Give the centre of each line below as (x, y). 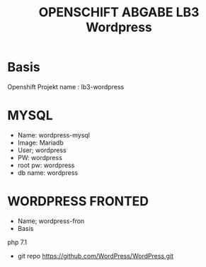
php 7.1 (17, 242)
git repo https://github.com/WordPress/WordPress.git (96, 256)
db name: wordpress (48, 172)
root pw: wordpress (46, 165)
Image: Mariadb (40, 142)
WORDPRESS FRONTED (78, 201)
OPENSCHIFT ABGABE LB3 (119, 12)
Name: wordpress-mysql (54, 135)
